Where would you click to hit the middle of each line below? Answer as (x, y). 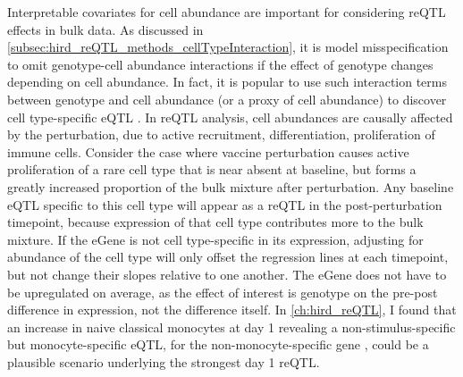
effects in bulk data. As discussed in (105, 29)
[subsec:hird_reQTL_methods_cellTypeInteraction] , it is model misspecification (228, 47)
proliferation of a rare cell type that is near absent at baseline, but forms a (212, 169)
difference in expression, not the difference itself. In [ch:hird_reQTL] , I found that (232, 310)
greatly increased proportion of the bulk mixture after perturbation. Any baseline (231, 186)
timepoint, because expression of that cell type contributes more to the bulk (215, 222)
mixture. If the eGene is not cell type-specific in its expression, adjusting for (215, 239)
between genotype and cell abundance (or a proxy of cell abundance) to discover (227, 99)
